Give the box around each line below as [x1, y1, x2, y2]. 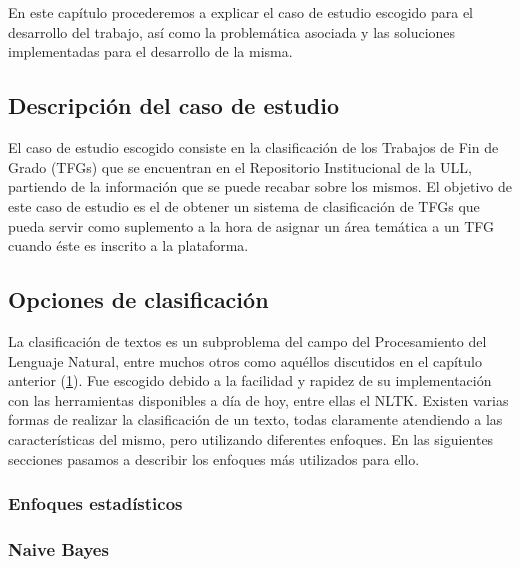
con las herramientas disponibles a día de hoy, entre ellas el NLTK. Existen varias [8, 389, 509, 410]
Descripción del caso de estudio [8, 90, 340, 121]
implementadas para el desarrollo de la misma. [8, 41, 293, 62]
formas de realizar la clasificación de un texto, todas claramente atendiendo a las [8, 409, 503, 430]
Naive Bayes [8, 536, 109, 561]
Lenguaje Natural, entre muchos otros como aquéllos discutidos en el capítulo [8, 350, 482, 371]
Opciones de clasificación [8, 284, 269, 315]
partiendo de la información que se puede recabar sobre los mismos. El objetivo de [8, 176, 512, 197]
